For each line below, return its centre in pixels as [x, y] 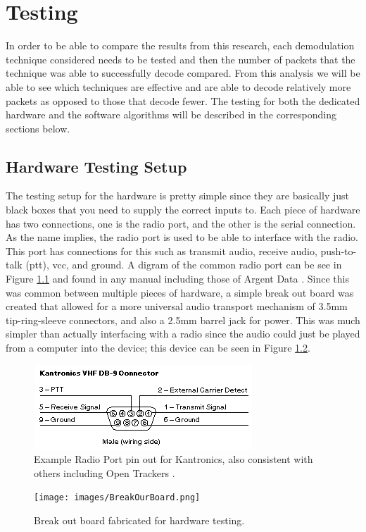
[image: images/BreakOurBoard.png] [117, 498]
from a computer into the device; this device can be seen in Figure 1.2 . [158, 348]
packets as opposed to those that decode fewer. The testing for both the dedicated [183, 100]
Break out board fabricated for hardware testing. [139, 520]
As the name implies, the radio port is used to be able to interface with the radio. [182, 237]
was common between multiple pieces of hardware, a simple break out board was [180, 292]
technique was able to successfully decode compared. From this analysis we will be [183, 73]
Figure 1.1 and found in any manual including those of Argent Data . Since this [177, 279]
